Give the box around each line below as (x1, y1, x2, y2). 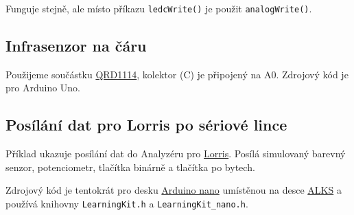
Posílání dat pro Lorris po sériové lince (5, 114, 287, 135)
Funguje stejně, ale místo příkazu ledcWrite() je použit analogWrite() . (5, 1, 312, 15)
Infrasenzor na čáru (5, 35, 147, 56)
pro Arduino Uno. (5, 80, 81, 95)
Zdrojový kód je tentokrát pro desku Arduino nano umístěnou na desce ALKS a (5, 183, 342, 197)
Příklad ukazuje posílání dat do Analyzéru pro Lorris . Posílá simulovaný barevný (5, 146, 346, 161)
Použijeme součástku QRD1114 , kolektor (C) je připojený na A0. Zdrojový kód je (5, 67, 349, 81)
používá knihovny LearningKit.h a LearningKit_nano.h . (5, 196, 248, 211)
